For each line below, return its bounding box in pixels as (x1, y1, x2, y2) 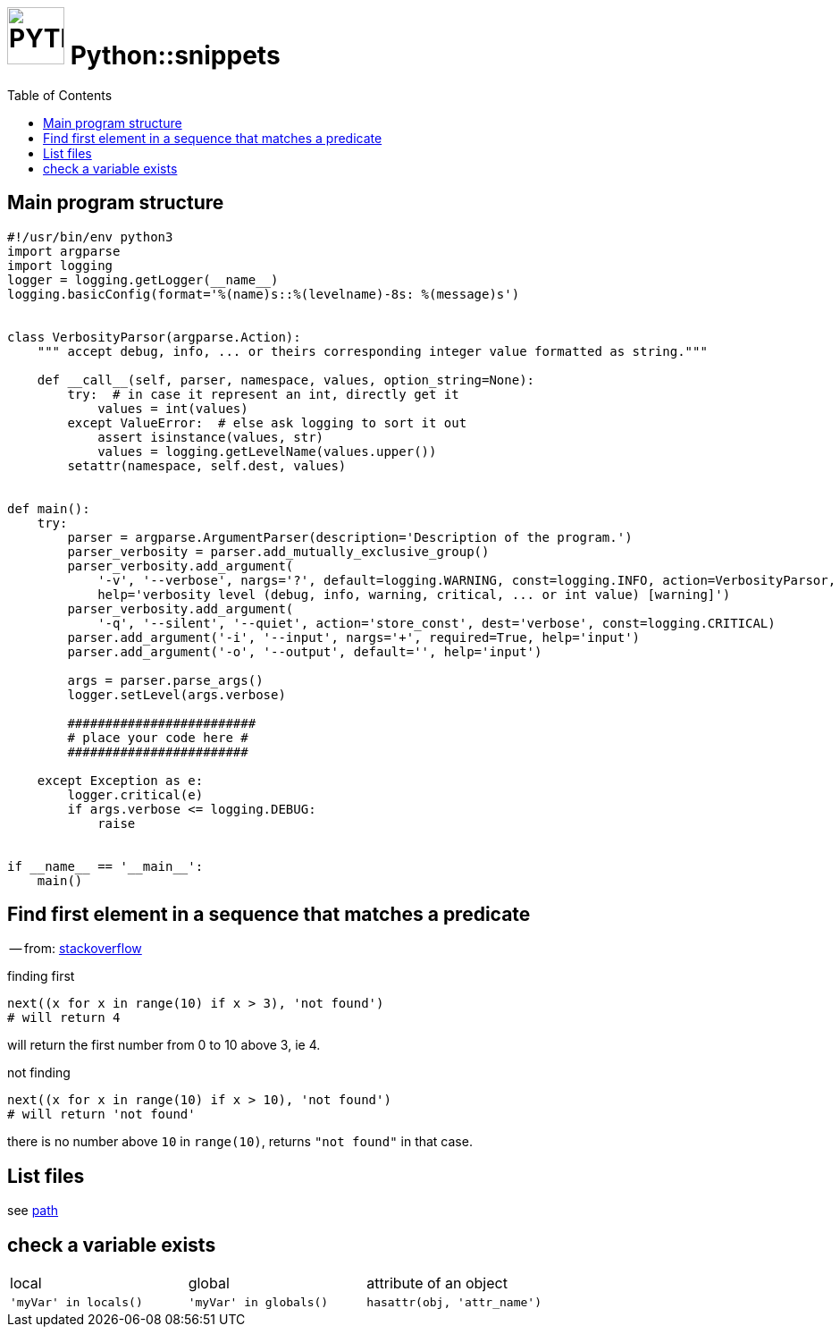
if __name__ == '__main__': (7, 858, 204, 874)
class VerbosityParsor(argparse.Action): (7, 329, 301, 344)
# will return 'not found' (7, 1107, 196, 1122)
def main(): (7, 501, 90, 516)
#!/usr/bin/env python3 (7, 229, 173, 244)
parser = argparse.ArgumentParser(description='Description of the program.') (67, 529, 633, 545)
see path (7, 1203, 59, 1219)
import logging (7, 258, 113, 273)
